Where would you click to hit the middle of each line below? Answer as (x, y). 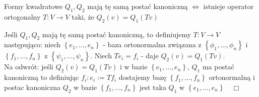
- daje (150, 56)
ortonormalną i (232, 77)
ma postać (218, 67)
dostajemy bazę (142, 77)
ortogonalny (22, 16)
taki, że (83, 16)
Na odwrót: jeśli (29, 67)
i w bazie (134, 67)
